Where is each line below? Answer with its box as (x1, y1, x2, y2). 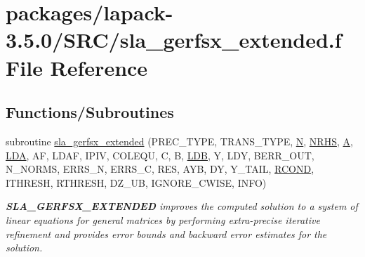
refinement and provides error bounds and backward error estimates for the (6, 226, 327, 241)
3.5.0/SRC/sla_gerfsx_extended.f (6, 25, 342, 54)
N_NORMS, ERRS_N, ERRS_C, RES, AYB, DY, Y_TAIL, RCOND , (6, 162, 314, 176)
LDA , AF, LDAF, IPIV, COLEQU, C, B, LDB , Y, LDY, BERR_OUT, (6, 147, 314, 162)
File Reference (6, 53, 148, 81)
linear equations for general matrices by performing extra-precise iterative (6, 212, 320, 227)
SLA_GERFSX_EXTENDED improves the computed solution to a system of (6, 199, 358, 213)
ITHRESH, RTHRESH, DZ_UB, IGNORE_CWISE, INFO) (6, 175, 267, 190)
